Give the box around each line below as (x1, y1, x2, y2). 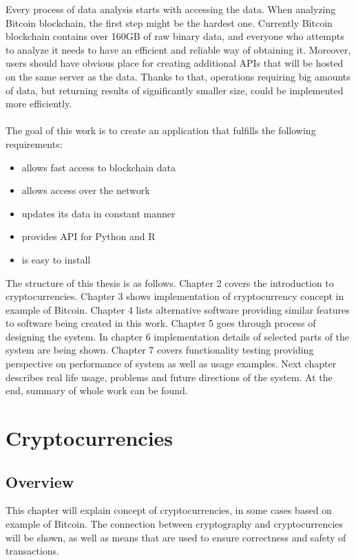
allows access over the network (21, 183, 150, 197)
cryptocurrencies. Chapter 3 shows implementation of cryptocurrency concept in (6, 289, 344, 303)
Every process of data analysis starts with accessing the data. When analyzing (6, 2, 336, 16)
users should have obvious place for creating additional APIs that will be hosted (6, 56, 344, 70)
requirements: (6, 136, 63, 151)
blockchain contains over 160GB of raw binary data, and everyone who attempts (6, 29, 344, 43)
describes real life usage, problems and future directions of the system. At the (6, 369, 333, 384)
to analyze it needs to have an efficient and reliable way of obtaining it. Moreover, (6, 42, 351, 56)
